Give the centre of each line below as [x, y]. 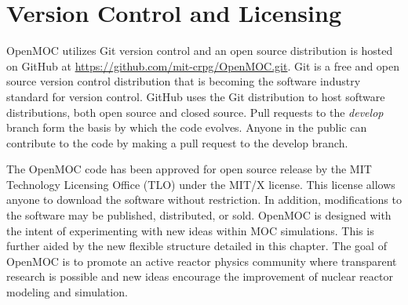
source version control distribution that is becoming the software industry [184, 81]
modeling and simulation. [67, 292]
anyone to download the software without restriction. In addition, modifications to [204, 200]
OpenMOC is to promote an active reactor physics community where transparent [202, 261]
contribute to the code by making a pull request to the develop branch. [177, 142]
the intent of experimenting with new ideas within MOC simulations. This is [190, 230]
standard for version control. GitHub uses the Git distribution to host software [196, 96]
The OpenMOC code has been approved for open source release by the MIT [189, 169]
